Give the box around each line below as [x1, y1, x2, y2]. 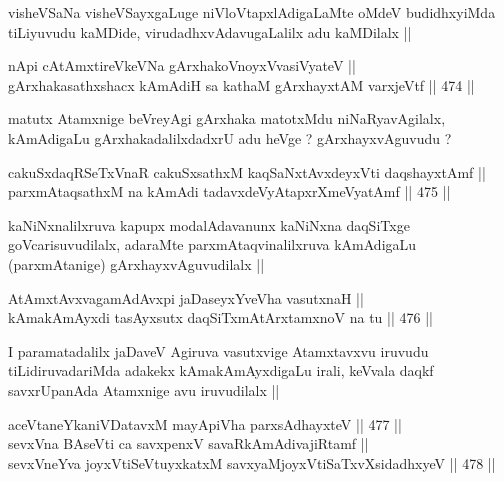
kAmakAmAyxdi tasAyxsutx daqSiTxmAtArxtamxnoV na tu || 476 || [8, 307, 433, 328]
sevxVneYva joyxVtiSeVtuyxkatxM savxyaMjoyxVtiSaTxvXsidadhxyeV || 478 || [8, 452, 496, 473]
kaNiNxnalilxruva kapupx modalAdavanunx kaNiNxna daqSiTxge [8, 214, 410, 235]
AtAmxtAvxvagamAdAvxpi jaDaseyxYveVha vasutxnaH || [8, 287, 364, 308]
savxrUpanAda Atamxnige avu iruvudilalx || [8, 379, 280, 400]
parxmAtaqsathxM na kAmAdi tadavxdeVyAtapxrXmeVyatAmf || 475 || [8, 181, 451, 202]
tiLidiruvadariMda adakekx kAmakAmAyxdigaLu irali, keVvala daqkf [8, 360, 434, 381]
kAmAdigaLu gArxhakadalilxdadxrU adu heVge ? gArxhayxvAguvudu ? [8, 127, 452, 148]
